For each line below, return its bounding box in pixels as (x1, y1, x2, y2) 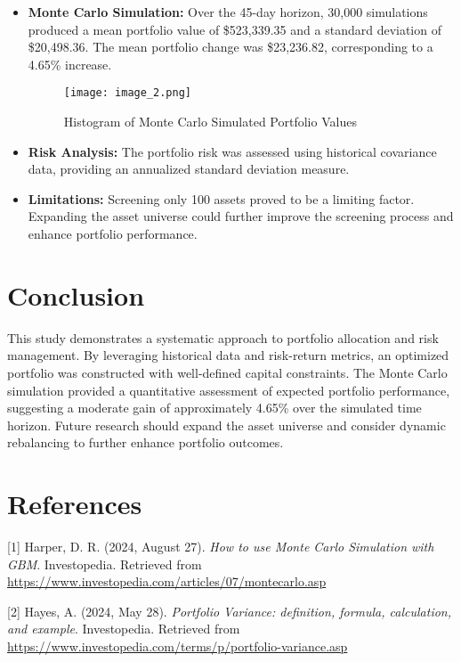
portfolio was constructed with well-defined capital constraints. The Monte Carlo (7, 363, 448, 381)
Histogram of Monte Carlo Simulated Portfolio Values (63, 112, 357, 131)
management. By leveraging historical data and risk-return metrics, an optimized (7, 346, 449, 364)
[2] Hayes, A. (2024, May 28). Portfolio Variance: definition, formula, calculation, (7, 601, 451, 620)
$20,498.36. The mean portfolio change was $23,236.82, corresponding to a (28, 37, 433, 56)
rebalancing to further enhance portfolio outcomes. (7, 433, 284, 452)
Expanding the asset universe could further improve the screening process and (28, 207, 454, 225)
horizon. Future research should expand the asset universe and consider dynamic (7, 415, 446, 434)
